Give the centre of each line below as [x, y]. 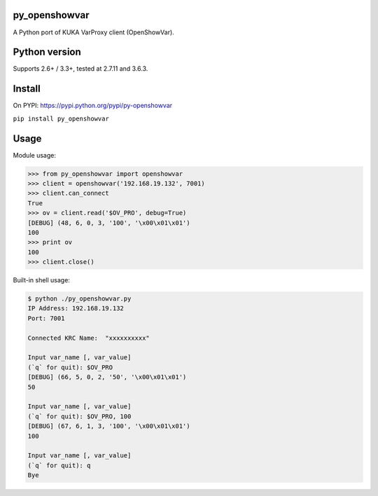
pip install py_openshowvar [61, 118]
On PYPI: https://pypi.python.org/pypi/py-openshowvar [93, 106]
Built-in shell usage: [41, 280]
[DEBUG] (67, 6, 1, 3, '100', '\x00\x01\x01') [109, 426]
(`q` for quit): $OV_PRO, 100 [79, 416]
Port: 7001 [46, 318]
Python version [47, 52]
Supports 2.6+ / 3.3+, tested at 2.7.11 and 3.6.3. [80, 69]
